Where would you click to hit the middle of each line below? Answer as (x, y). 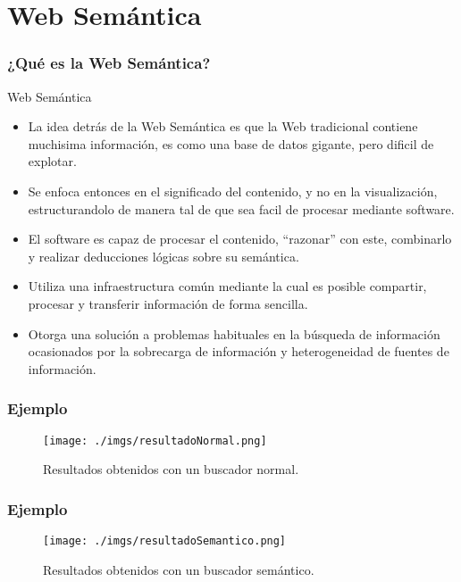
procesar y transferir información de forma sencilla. (168, 303)
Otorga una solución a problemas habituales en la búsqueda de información (234, 333)
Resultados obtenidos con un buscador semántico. (179, 569)
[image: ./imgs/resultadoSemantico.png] (165, 541)
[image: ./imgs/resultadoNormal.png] (155, 441)
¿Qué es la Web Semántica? (109, 63)
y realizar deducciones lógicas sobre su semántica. (163, 256)
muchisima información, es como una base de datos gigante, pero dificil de (231, 143)
